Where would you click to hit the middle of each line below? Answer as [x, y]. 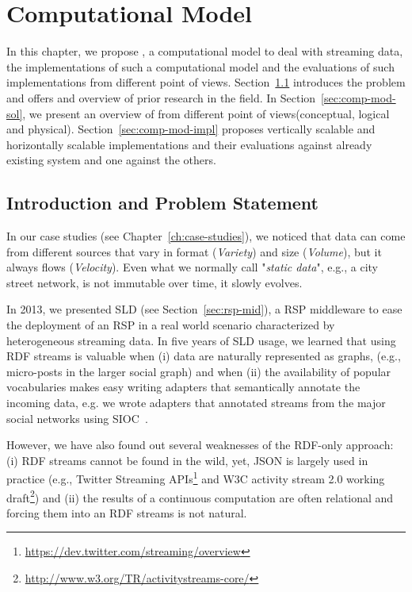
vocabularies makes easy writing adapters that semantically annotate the [183, 387]
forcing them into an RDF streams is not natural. [127, 512]
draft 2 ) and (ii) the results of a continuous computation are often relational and [200, 496]
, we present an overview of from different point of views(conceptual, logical [206, 113]
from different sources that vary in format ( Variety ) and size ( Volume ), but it [194, 251]
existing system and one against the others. [111, 160]
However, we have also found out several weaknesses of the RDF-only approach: [200, 445]
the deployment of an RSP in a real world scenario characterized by [171, 325]
